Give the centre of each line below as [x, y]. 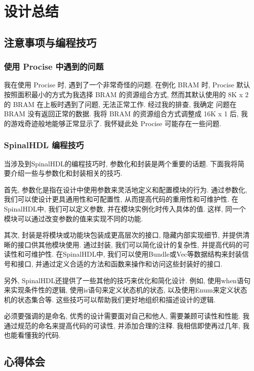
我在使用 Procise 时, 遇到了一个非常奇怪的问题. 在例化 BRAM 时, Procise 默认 [127, 85]
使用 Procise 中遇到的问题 [54, 66]
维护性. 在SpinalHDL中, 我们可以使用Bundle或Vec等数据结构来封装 [137, 254]
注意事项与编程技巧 [50, 42]
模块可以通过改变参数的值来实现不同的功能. [73, 218]
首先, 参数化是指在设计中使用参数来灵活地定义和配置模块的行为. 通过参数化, [126, 189]
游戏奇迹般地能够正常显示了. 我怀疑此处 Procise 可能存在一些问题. [116, 123]
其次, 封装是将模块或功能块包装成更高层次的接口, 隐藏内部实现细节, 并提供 [123, 235]
